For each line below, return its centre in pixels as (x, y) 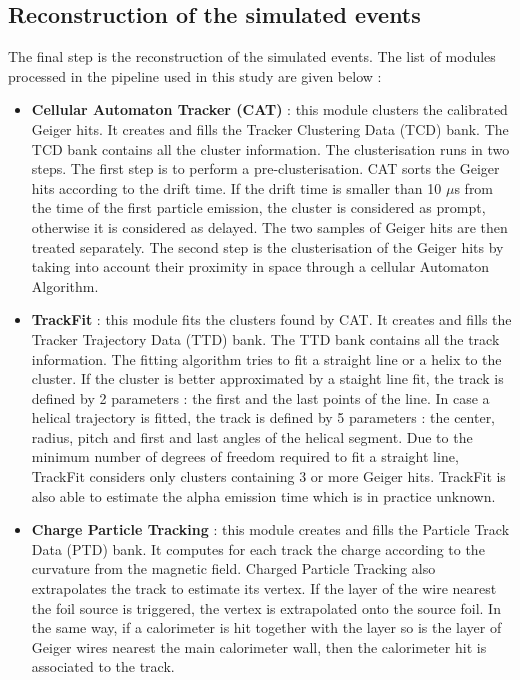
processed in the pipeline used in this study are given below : (195, 75)
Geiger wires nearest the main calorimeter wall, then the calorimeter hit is (259, 646)
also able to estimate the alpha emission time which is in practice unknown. (263, 495)
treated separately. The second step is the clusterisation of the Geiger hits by (267, 246)
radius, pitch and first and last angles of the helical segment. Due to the (252, 436)
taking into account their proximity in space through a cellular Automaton (260, 266)
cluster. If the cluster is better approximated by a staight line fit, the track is (267, 378)
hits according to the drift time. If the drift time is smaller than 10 (236, 187)
